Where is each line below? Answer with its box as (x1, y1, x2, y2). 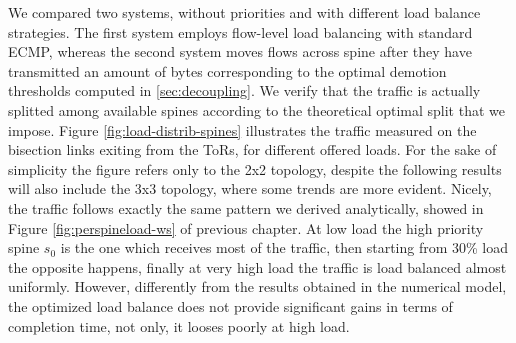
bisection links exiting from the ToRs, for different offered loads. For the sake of (8, 139, 497, 160)
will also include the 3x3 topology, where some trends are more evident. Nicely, (8, 178, 492, 199)
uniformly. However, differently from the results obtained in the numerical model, (8, 276, 507, 297)
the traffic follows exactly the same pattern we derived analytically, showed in (8, 197, 484, 218)
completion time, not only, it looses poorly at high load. (8, 315, 350, 336)
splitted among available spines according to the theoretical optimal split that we (8, 99, 505, 120)
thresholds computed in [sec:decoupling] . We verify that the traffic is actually (8, 80, 481, 101)
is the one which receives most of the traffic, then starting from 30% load (60, 237, 509, 258)
